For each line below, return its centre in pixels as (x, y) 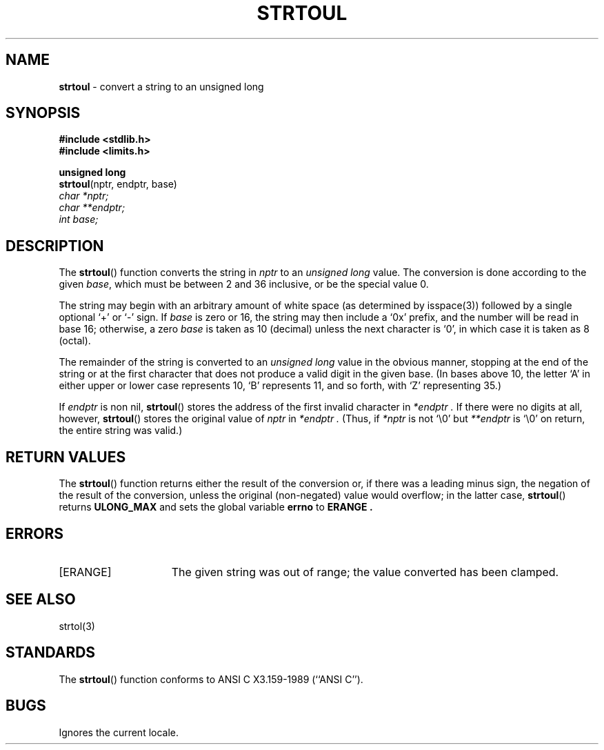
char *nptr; (84, 196)
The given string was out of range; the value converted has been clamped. (365, 572)
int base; (79, 219)
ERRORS (35, 533)
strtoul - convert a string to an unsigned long (161, 86)
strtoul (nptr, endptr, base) (118, 184)
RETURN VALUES (66, 457)
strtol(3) (77, 626)
